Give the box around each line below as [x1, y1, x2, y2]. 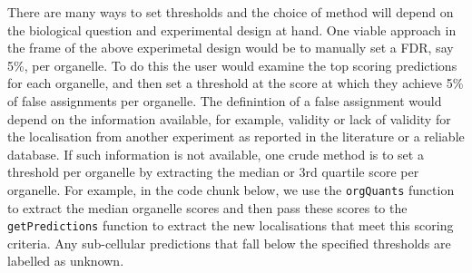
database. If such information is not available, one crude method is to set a [7, 144, 424, 163]
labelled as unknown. [7, 251, 124, 270]
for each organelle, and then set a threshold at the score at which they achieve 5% [7, 73, 464, 93]
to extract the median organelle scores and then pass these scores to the [7, 198, 408, 217]
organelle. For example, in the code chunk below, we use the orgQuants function [7, 180, 455, 199]
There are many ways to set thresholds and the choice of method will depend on [7, 3, 454, 21]
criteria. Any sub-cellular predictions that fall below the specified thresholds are [7, 233, 451, 252]
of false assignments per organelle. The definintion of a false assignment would [7, 91, 442, 110]
